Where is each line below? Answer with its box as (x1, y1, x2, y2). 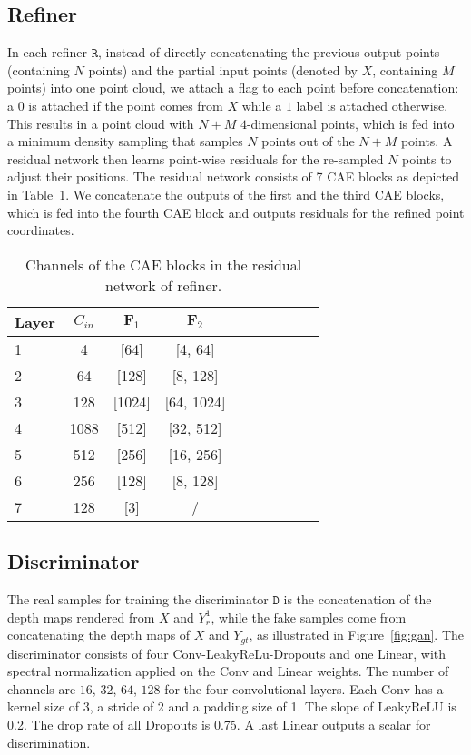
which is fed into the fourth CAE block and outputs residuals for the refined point (7, 202, 465, 221)
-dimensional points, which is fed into (246, 113, 455, 132)
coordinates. (7, 221, 74, 240)
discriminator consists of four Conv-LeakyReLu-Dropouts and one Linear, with (7, 643, 446, 662)
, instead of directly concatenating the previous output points (97, 43, 440, 62)
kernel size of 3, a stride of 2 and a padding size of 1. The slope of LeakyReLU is (7, 697, 456, 716)
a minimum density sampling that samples (7, 132, 243, 151)
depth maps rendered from (7, 607, 155, 626)
